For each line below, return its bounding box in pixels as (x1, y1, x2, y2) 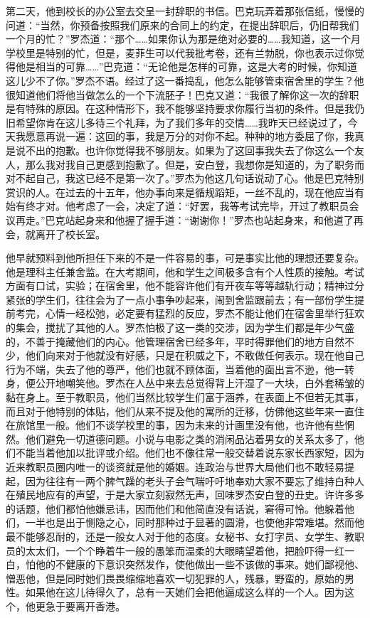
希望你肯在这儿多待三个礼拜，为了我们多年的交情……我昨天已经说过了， (15, 114, 348, 129)
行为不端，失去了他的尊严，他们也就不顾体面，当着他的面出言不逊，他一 (6, 361, 344, 376)
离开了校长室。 (35, 226, 105, 241)
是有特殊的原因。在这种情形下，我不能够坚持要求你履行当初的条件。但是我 (6, 101, 354, 116)
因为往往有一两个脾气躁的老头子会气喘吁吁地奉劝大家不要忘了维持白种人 (25, 473, 364, 488)
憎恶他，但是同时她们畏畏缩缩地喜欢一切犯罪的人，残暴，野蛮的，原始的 (6, 570, 344, 585)
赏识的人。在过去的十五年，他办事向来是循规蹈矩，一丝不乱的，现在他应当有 (6, 184, 364, 199)
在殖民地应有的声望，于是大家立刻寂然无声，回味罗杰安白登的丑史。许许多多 (6, 487, 364, 502)
